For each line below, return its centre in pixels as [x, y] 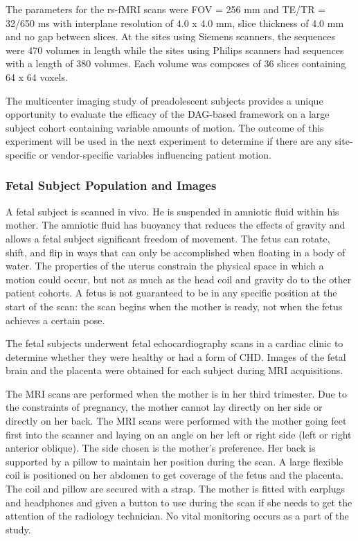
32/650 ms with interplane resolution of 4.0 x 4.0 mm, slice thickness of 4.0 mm [175, 23]
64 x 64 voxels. [37, 77]
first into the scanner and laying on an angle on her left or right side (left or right [179, 434]
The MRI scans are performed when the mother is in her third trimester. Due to [176, 393]
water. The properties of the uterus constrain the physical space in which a [165, 266]
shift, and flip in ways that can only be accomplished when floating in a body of [176, 252]
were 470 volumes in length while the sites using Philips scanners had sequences [175, 50]
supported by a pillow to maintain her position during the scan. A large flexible [174, 461]
